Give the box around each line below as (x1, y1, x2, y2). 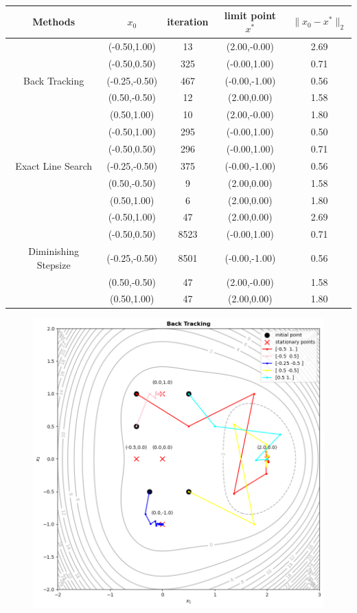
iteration (167, 14, 209, 29)
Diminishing (28, 244, 80, 258)
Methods (32, 14, 75, 29)
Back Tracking (23, 73, 84, 87)
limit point (224, 8, 276, 22)
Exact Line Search (15, 158, 92, 172)
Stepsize (36, 257, 71, 271)
